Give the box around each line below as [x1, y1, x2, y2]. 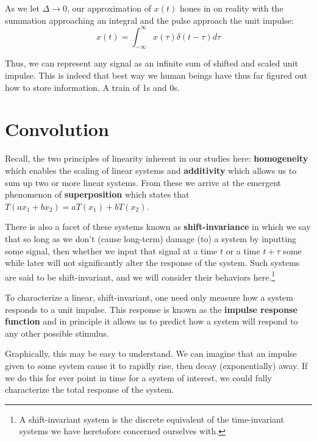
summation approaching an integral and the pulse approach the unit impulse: [5, 13, 294, 26]
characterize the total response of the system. [5, 383, 174, 396]
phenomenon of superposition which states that [5, 188, 190, 201]
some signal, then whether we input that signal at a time [5, 244, 218, 257]
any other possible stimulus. [5, 326, 109, 339]
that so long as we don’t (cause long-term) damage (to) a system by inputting [5, 232, 296, 245]
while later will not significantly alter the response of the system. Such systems [5, 256, 300, 269]
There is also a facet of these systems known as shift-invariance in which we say [5, 220, 311, 233]
